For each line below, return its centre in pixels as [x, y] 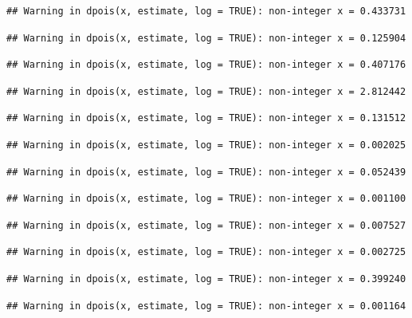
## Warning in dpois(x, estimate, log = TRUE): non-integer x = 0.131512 [206, 118]
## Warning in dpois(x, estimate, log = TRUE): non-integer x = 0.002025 [206, 145]
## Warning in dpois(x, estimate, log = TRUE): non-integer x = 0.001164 [206, 306]
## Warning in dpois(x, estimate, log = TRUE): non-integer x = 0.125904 [206, 38]
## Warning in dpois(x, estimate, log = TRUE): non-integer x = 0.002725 [206, 252]
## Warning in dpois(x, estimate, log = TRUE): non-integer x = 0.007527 [206, 225]
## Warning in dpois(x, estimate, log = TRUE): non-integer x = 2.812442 [206, 91]
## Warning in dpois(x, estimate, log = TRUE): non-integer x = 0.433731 [206, 11]
